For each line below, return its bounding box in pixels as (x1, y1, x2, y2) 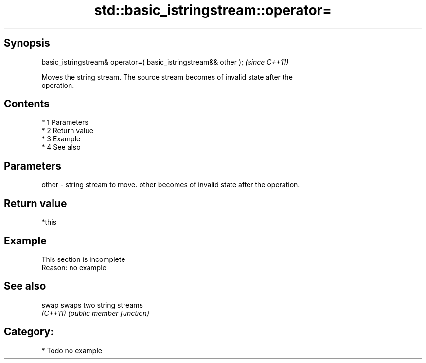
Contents (4, 98, 50, 110)
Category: (4, 326, 54, 338)
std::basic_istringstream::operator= (94, 2, 332, 18)
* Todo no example (41, 346, 102, 355)
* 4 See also (41, 143, 81, 152)
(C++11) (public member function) (41, 309, 149, 317)
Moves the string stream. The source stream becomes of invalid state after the (41, 72, 293, 81)
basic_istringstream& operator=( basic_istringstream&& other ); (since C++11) (41, 57, 289, 66)
